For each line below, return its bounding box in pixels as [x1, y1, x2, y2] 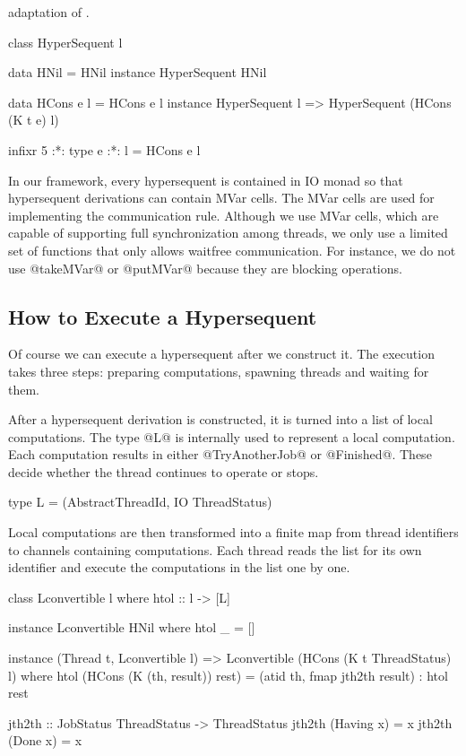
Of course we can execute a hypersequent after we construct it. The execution [8, 344, 435, 363]
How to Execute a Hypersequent [8, 302, 317, 330]
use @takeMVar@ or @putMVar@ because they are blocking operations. [8, 258, 402, 277]
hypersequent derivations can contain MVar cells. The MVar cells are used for [8, 188, 435, 207]
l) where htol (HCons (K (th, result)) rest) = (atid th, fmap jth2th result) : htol [8, 665, 448, 684]
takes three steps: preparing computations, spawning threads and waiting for [8, 361, 429, 380]
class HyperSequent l [8, 32, 123, 51]
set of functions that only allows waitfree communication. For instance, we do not [8, 240, 456, 259]
